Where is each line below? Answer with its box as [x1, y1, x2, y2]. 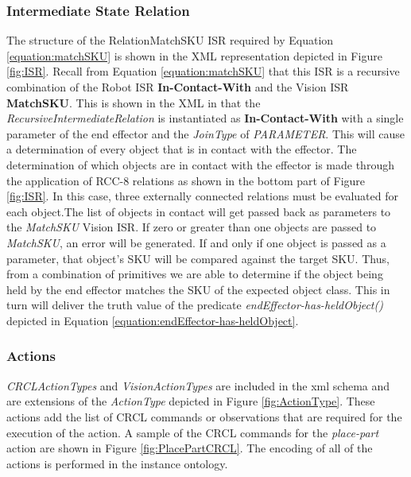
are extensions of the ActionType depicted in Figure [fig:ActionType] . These [6, 393, 375, 409]
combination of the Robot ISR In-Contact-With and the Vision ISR [6, 79, 349, 95]
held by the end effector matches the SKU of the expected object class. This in [6, 281, 390, 297]
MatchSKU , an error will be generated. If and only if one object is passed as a [6, 234, 386, 250]
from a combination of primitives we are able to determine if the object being [6, 266, 383, 282]
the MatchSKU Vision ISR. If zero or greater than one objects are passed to [6, 219, 377, 235]
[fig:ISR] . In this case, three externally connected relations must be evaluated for [6, 188, 398, 204]
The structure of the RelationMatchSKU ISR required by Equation [6, 32, 334, 48]
